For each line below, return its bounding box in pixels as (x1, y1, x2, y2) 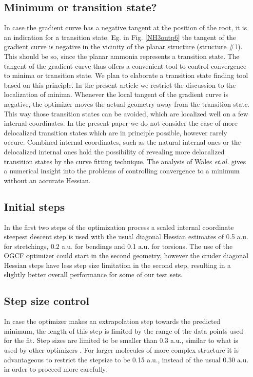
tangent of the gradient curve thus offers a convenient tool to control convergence (4, 60, 247, 71)
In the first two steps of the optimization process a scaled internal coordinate (4, 222, 234, 232)
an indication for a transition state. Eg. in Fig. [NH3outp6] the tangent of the (4, 32, 236, 42)
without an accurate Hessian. (4, 175, 91, 185)
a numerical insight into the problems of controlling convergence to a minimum (4, 166, 240, 176)
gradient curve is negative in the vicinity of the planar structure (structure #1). (4, 41, 243, 52)
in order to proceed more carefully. (4, 364, 107, 374)
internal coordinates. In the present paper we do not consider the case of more (4, 118, 238, 128)
